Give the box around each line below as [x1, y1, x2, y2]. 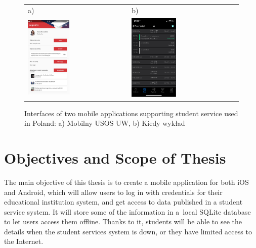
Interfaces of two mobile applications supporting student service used [24, 108, 238, 118]
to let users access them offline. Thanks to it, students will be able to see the [4, 216, 242, 227]
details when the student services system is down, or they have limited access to [4, 226, 252, 236]
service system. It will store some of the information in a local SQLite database [4, 206, 251, 217]
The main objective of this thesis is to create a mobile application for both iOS [4, 176, 249, 187]
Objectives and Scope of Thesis [4, 147, 226, 168]
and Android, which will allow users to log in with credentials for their [4, 186, 223, 197]
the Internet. [4, 236, 44, 246]
